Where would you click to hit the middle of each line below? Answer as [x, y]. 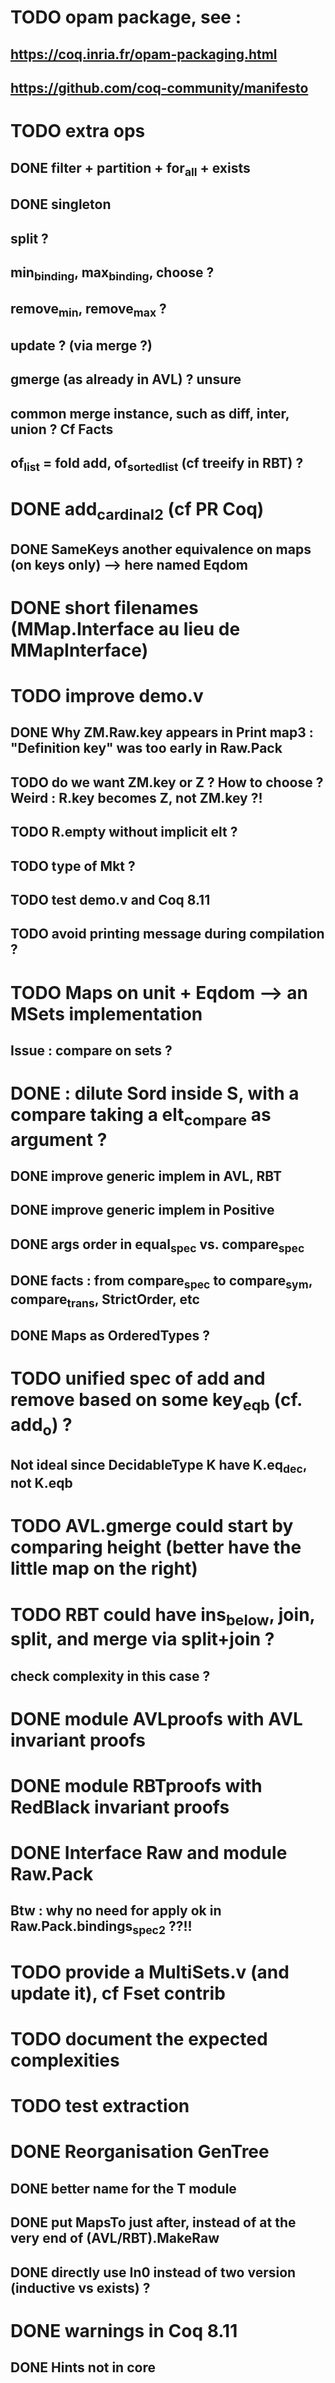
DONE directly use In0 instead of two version [153, 2272]
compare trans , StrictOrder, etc [105, 1300]
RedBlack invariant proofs [120, 1807]
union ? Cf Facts [62, 429]
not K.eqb [41, 1483]
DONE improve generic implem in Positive [142, 1210]
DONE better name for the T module [123, 2188]
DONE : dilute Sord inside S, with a [155, 1093]
